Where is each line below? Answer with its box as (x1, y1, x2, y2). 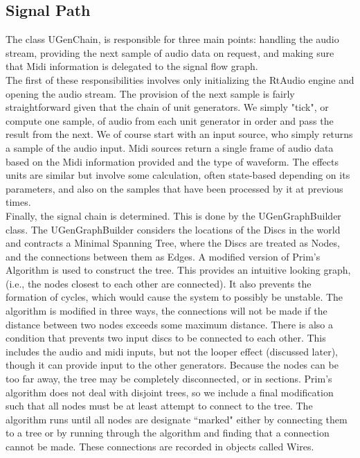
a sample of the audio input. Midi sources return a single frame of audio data (6, 140, 334, 155)
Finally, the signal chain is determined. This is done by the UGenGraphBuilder (6, 208, 341, 222)
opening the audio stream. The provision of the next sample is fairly (6, 86, 295, 100)
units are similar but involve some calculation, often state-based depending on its (6, 168, 350, 182)
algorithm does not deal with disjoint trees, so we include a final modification (6, 385, 334, 399)
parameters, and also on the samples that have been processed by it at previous (6, 181, 343, 195)
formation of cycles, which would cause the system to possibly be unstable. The (6, 290, 343, 304)
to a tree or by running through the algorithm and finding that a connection (6, 425, 330, 440)
